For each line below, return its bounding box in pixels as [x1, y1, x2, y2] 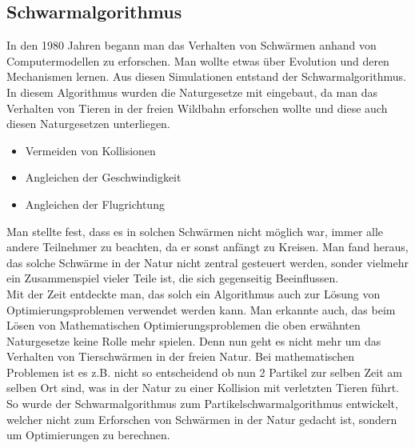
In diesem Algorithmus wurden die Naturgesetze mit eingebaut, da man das [6, 83, 377, 100]
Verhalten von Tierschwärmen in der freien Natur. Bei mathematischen [6, 348, 354, 365]
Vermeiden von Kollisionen [25, 142, 156, 158]
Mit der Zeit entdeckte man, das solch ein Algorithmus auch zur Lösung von [6, 285, 381, 302]
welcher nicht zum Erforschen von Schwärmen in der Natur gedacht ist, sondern [6, 410, 397, 427]
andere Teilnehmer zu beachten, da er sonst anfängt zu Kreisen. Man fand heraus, [6, 238, 409, 255]
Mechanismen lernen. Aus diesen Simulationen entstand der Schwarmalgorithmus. [6, 68, 406, 85]
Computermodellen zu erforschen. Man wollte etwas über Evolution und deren [6, 52, 389, 69]
